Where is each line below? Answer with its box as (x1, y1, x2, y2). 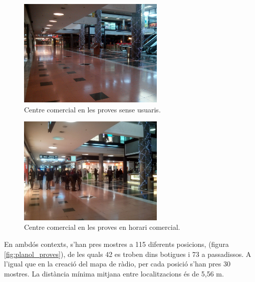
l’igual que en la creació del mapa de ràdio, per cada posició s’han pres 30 (4, 258, 230, 269)
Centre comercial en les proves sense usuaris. (24, 104, 161, 114)
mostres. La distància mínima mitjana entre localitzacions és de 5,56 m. (4, 268, 224, 278)
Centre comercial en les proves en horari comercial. (24, 222, 180, 232)
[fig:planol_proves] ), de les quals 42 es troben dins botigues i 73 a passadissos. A (4, 248, 251, 259)
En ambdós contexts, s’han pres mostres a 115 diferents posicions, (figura (4, 238, 229, 249)
